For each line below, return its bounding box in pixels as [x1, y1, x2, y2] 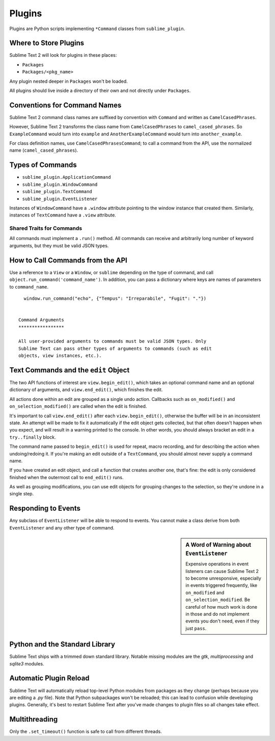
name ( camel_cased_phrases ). [9, 147, 78, 153]
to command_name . [9, 283, 48, 290]
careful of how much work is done [185, 604, 257, 610]
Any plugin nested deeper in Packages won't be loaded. [9, 78, 128, 84]
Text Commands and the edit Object [9, 366, 130, 374]
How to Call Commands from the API [9, 256, 127, 265]
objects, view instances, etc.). [18, 353, 102, 358]
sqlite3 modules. [9, 660, 44, 666]
